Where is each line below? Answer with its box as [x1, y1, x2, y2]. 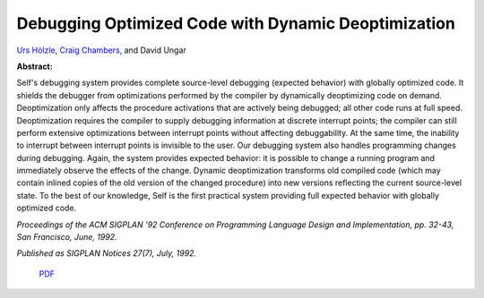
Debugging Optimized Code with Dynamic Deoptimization [16, 13, 456, 33]
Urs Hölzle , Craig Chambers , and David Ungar [16, 45, 187, 55]
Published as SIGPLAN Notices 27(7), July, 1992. [16, 248, 197, 259]
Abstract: [16, 61, 53, 72]
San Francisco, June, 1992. [16, 232, 117, 243]
